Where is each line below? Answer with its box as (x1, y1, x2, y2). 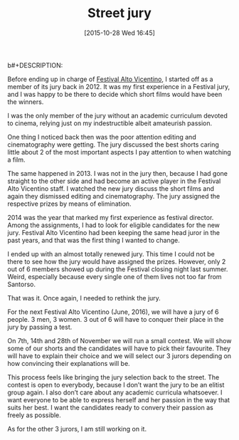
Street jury (87, 5, 152, 21)
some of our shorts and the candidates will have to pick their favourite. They (7, 344, 231, 352)
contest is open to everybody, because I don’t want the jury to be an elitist (7, 380, 225, 389)
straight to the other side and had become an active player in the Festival (7, 177, 221, 185)
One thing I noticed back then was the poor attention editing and (7, 132, 197, 141)
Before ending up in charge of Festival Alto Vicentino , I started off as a (7, 75, 213, 83)
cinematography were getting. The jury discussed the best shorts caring (7, 140, 219, 149)
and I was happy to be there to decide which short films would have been (7, 90, 223, 98)
